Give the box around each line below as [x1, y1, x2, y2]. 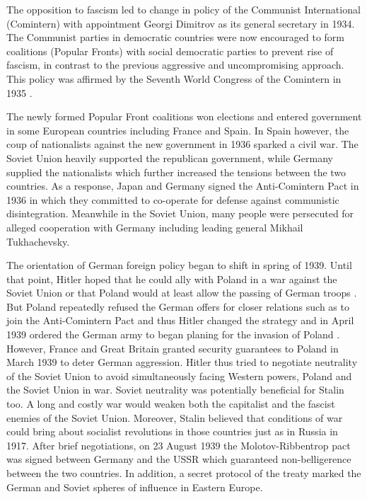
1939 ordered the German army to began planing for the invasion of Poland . [6, 327, 340, 342]
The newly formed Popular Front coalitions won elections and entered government [6, 109, 362, 124]
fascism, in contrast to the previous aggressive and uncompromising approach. [6, 57, 344, 72]
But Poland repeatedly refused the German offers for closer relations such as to [6, 299, 349, 314]
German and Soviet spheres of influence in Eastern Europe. [6, 479, 263, 494]
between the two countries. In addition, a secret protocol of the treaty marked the [6, 466, 361, 480]
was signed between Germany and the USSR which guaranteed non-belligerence [6, 452, 351, 466]
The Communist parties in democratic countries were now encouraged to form [6, 30, 344, 45]
